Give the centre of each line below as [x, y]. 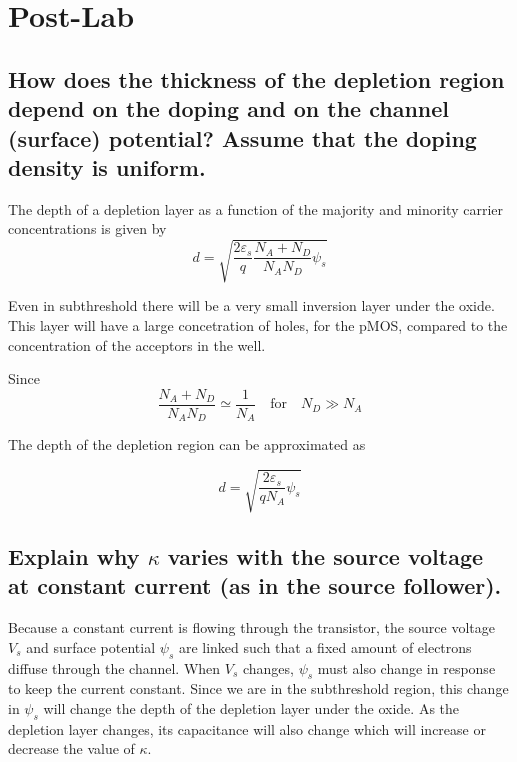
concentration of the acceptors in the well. [137, 344]
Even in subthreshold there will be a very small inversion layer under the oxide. [251, 305]
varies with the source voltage [325, 555]
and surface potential [91, 646]
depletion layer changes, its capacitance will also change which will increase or [247, 728]
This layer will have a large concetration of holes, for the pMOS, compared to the [258, 325]
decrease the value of [71, 748]
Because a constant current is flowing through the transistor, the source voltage [251, 627]
